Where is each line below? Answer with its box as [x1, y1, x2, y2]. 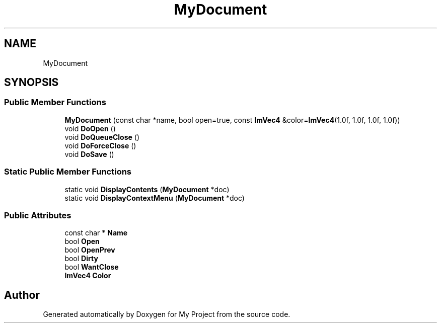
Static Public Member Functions [4, 167, 132, 177]
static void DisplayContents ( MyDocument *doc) [64, 185, 230, 194]
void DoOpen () [64, 124, 116, 133]
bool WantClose [64, 263, 119, 272]
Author [4, 288, 40, 301]
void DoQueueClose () [64, 132, 140, 141]
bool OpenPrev [64, 246, 115, 255]
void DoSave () [64, 149, 114, 158]
